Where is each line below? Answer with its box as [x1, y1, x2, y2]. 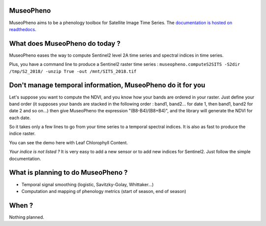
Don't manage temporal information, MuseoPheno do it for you [9, 81, 205, 90]
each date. [9, 115, 31, 121]
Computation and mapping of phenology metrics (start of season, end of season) [21, 188, 187, 194]
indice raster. [9, 130, 36, 136]
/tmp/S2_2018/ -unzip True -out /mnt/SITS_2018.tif [9, 68, 137, 74]
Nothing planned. [9, 214, 44, 220]
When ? [9, 201, 33, 209]
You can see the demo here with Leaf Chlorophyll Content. [9, 139, 128, 145]
